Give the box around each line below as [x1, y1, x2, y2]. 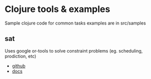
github [12, 62, 26, 68]
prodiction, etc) [5, 53, 37, 59]
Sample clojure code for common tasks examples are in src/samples [5, 20, 146, 26]
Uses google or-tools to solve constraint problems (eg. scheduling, [5, 47, 143, 53]
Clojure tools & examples [5, 3, 110, 15]
